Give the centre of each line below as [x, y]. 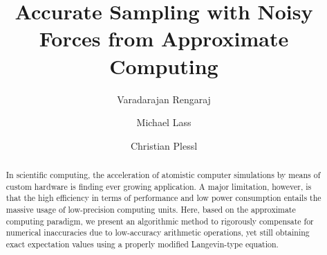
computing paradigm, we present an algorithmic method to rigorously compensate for [160, 221]
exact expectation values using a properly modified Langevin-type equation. [142, 244]
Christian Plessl [164, 145]
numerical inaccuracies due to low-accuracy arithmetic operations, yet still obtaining [158, 232]
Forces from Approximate [164, 38]
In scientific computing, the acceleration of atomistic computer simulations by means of [163, 175]
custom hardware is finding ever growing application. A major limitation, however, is [159, 186]
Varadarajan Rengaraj [164, 99]
